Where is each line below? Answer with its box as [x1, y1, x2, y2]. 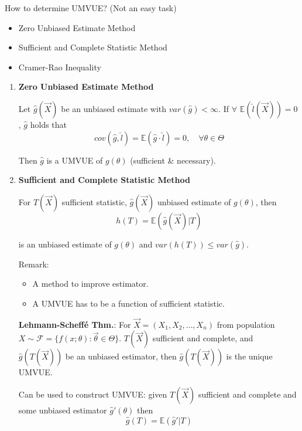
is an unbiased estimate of [18, 237, 112, 250]
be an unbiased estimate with [61, 102, 167, 114]
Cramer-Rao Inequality [18, 60, 101, 73]
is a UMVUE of [46, 154, 103, 166]
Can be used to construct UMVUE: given [18, 388, 167, 400]
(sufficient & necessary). [130, 154, 216, 166]
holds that [30, 118, 67, 130]
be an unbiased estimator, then [65, 350, 177, 362]
